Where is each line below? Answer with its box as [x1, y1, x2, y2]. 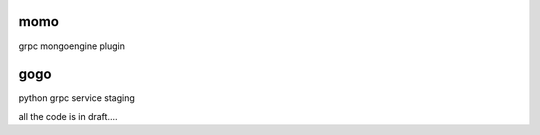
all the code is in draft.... [18, 110, 119, 122]
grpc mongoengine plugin [18, 40, 125, 52]
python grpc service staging [18, 92, 135, 104]
